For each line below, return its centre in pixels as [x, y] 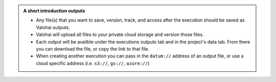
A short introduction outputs [54, 11]
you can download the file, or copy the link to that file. [93, 49]
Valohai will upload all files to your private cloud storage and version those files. [120, 35]
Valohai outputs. [53, 27]
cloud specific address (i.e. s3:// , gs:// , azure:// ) [93, 63]
